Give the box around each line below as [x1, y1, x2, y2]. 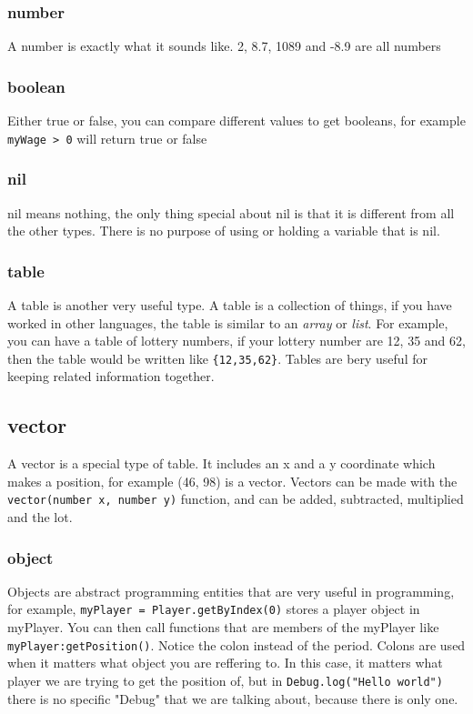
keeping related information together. [7, 367, 215, 386]
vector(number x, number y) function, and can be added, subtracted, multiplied [7, 489, 464, 508]
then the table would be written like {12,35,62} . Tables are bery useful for [7, 348, 428, 367]
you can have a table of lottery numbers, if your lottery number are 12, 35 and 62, [7, 331, 466, 350]
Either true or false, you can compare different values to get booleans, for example [7, 111, 466, 130]
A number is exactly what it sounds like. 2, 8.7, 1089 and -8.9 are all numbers [7, 36, 441, 55]
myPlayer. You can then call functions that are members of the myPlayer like [7, 618, 439, 637]
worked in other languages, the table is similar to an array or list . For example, [7, 313, 448, 332]
